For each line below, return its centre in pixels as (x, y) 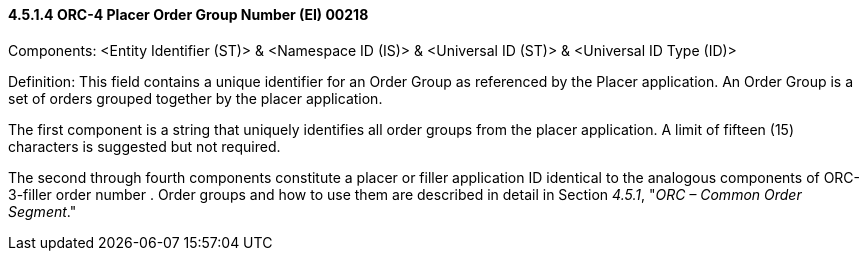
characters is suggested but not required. (144, 146)
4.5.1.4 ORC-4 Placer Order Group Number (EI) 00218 (188, 14)
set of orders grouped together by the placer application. (195, 98)
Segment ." (42, 211)
